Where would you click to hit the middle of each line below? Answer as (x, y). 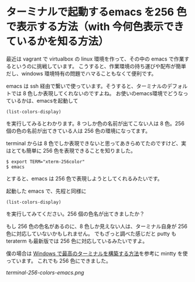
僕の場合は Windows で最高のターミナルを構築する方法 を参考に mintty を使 (97, 253)
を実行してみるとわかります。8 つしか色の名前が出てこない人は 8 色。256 (95, 123)
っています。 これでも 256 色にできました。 (59, 261)
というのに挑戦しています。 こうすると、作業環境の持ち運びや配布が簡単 (98, 66)
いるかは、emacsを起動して (45, 100)
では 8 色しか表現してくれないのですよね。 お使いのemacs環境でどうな (97, 93)
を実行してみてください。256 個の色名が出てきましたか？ (76, 214)
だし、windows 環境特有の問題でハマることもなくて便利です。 (81, 73)
